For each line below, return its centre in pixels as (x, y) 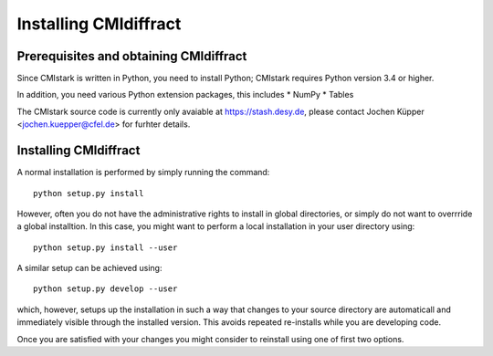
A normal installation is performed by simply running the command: (143, 173)
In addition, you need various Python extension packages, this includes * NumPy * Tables (185, 95)
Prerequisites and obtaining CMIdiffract (132, 56)
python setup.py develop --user (105, 289)
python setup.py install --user (105, 247)
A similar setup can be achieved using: (89, 268)
